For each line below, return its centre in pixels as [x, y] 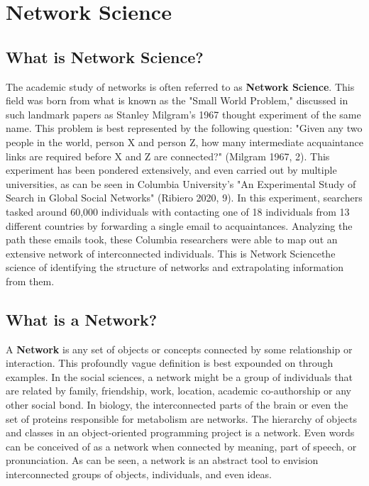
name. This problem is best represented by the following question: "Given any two [184, 128]
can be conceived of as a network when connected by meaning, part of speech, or [181, 446]
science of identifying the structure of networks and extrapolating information [175, 267]
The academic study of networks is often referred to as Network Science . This [180, 86]
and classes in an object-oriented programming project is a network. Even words [180, 432]
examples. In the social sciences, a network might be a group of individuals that [179, 376]
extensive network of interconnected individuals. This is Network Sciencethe [171, 253]
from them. [30, 281]
